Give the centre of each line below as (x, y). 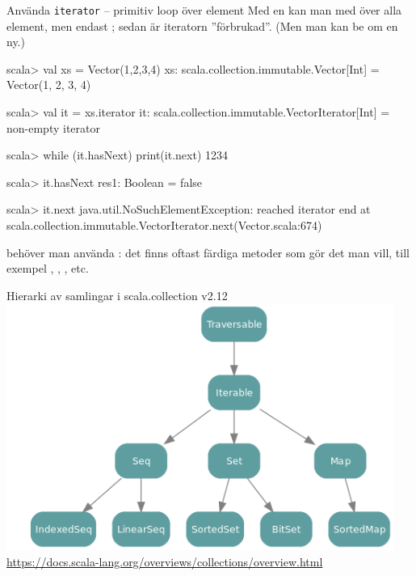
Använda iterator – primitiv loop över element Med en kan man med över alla (204, 10)
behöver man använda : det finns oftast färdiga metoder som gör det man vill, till (208, 252)
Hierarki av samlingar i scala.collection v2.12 (117, 295)
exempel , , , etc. (48, 268)
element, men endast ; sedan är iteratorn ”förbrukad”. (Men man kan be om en (202, 25)
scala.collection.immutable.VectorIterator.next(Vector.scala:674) (164, 225)
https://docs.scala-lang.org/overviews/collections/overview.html (165, 562)
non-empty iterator (53, 127)
